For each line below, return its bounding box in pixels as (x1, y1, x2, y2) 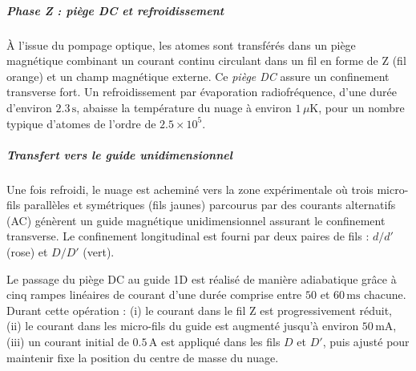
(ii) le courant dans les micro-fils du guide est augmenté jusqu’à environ (6, 317, 359, 334)
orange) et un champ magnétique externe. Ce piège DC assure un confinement (6, 67, 390, 84)
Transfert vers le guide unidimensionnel (6, 146, 232, 163)
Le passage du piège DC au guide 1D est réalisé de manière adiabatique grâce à (6, 270, 397, 287)
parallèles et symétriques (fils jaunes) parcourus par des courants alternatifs (23, 196, 396, 213)
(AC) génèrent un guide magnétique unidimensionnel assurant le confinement (6, 212, 386, 228)
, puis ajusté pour (322, 333, 410, 350)
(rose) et (6, 244, 48, 260)
